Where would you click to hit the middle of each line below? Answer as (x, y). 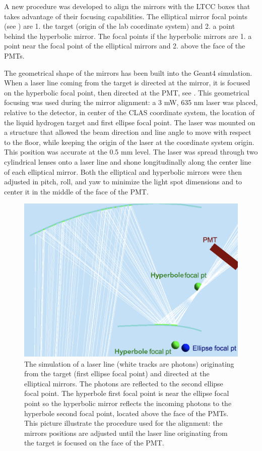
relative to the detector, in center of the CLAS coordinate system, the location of (129, 112)
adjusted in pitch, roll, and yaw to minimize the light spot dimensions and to (123, 182)
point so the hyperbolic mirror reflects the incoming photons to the (128, 403)
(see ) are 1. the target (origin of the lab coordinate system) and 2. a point (120, 26)
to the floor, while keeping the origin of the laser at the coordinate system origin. (129, 142)
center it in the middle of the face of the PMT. (76, 191)
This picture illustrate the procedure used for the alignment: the (123, 423)
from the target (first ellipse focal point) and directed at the (117, 373)
